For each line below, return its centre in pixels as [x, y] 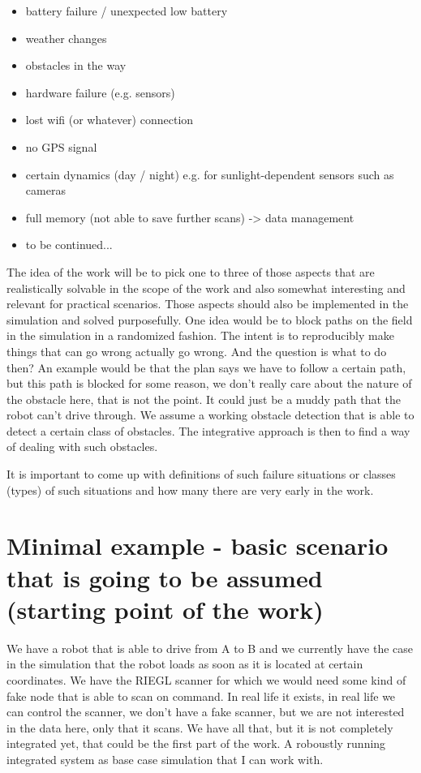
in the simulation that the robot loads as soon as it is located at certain [185, 664]
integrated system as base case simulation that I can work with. [165, 759]
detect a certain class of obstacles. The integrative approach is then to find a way [208, 430]
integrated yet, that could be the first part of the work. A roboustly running [196, 743]
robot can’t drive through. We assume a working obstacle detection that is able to [210, 415]
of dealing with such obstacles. [82, 447]
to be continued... [69, 245]
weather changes [66, 38]
